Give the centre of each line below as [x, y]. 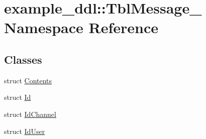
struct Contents [28, 80]
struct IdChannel [30, 114]
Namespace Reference [81, 27]
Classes [23, 59]
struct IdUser [25, 131]
